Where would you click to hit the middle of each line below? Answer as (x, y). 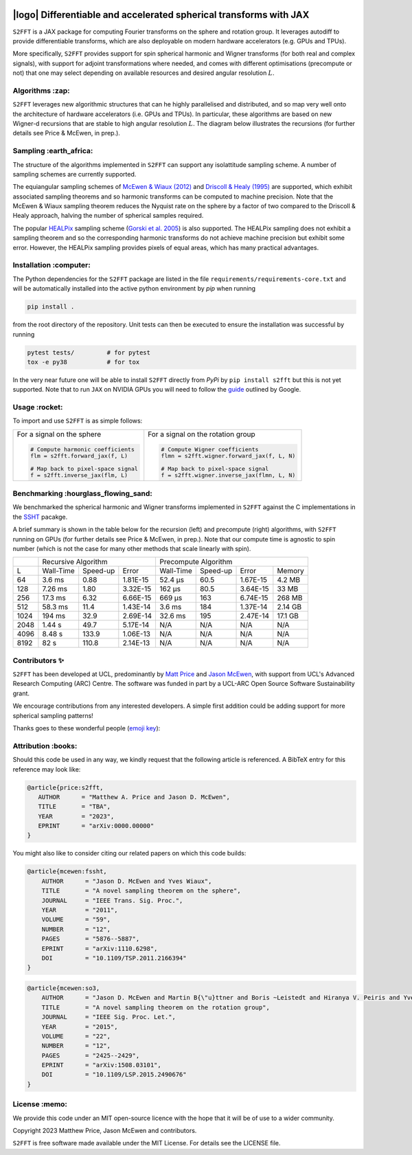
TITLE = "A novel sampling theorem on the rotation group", (156, 1007)
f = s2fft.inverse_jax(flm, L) (79, 475)
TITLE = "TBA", (75, 807)
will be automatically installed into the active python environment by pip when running (134, 289)
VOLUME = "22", (76, 1036)
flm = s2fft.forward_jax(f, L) (79, 456)
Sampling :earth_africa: (53, 151)
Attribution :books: (45, 745)
